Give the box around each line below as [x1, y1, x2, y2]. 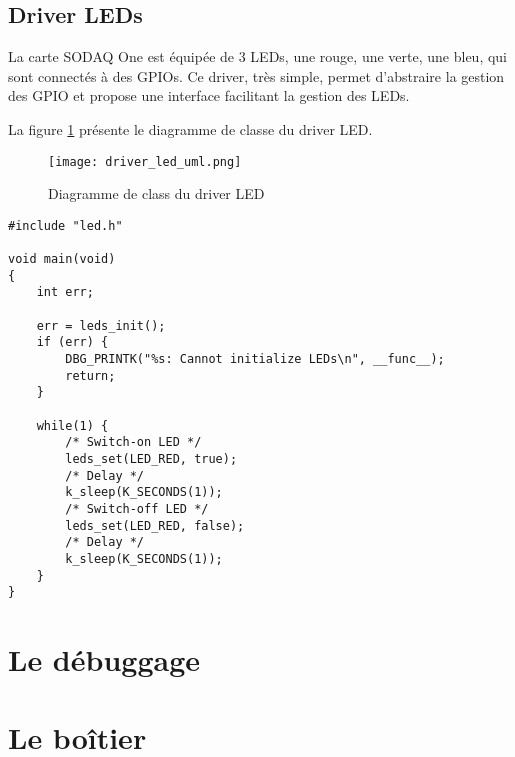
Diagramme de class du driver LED [48, 183, 265, 204]
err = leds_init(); [36, 318, 166, 333]
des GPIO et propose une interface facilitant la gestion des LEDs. [8, 85, 410, 106]
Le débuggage [8, 639, 200, 680]
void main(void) [8, 252, 116, 267]
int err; [36, 285, 94, 300]
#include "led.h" [8, 218, 123, 233]
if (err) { [36, 335, 109, 350]
